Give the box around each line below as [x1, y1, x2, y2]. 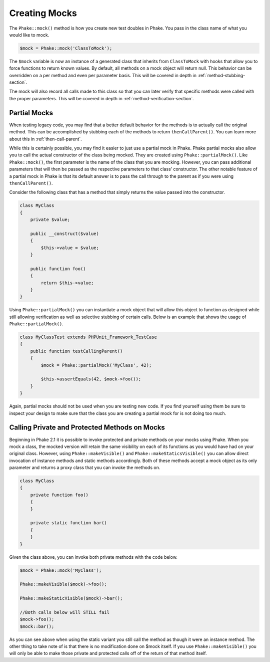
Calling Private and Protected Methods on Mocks [9, 423, 165, 432]
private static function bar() [30, 520, 107, 526]
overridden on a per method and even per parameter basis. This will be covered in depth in [9, 72, 197, 78]
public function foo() [30, 266, 86, 272]
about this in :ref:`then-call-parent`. [9, 136, 82, 142]
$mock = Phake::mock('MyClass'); [19, 567, 102, 573]
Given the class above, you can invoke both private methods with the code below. [9, 554, 177, 560]
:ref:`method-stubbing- [197, 72, 245, 78]
